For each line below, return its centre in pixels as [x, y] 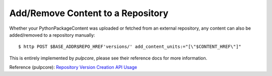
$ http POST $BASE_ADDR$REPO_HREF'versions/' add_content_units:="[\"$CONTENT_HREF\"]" [130, 47]
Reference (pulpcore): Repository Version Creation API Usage [73, 67]
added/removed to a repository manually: [52, 35]
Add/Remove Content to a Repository [89, 13]
